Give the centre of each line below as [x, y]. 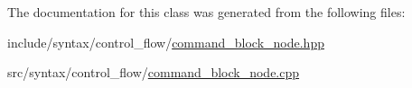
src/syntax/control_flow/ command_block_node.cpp [154, 72]
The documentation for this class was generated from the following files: [206, 12]
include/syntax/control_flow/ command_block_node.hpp [166, 42]
